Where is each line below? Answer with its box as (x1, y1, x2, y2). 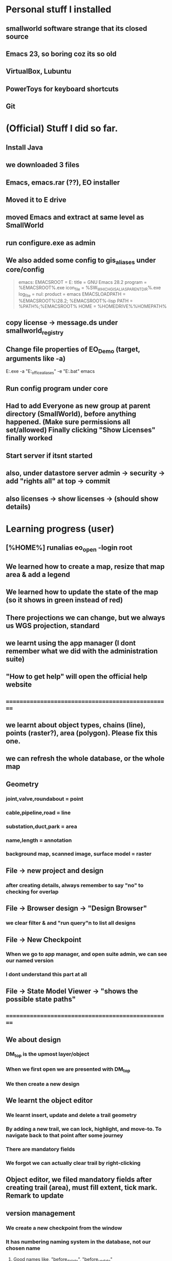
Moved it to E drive (6, 195, 67, 204)
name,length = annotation (6, 837, 72, 844)
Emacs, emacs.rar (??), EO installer (6, 178, 120, 187)
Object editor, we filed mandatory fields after (6, 1175, 153, 1184)
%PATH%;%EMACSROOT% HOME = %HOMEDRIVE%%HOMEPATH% (18, 303, 167, 310)
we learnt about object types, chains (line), (6, 721, 145, 730)
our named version (6, 957, 54, 964)
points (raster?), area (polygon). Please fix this (6, 729, 158, 737)
